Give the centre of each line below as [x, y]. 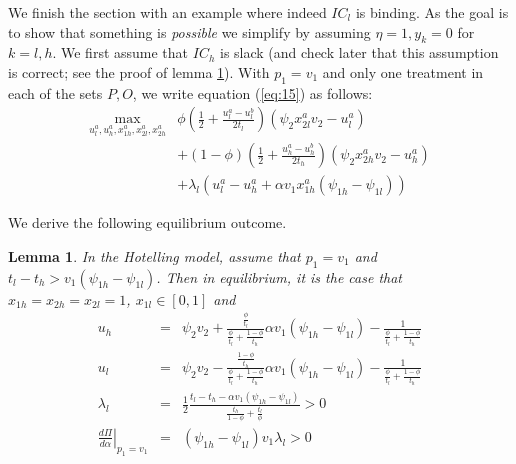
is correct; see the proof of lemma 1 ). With [139, 71]
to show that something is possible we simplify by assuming [189, 31]
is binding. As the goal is [432, 12]
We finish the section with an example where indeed [167, 12]
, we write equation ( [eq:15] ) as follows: [252, 92]
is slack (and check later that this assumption [359, 52]
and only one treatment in [403, 71]
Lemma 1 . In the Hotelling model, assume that [154, 255]
